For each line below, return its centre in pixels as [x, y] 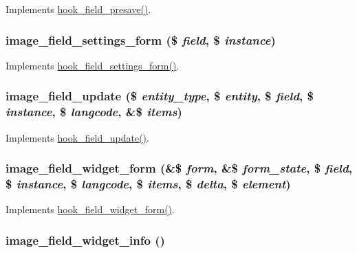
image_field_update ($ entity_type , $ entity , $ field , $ [160, 96]
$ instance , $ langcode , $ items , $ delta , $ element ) [148, 183]
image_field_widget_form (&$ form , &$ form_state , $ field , [179, 168]
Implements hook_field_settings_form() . [93, 65]
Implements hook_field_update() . [77, 137]
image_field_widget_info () [85, 240]
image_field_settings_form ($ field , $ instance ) [141, 40]
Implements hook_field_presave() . [78, 9]
